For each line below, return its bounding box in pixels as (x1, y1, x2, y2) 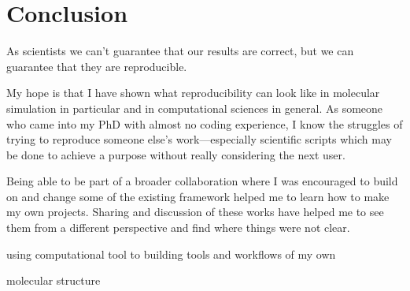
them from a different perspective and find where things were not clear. (6, 219, 350, 236)
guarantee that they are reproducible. (6, 58, 187, 74)
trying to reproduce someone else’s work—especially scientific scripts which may (6, 131, 392, 147)
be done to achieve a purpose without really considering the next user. (6, 146, 345, 162)
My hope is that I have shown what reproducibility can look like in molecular (6, 84, 380, 101)
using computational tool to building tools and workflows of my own (6, 245, 336, 262)
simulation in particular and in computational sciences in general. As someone (6, 99, 383, 116)
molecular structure (6, 272, 101, 289)
